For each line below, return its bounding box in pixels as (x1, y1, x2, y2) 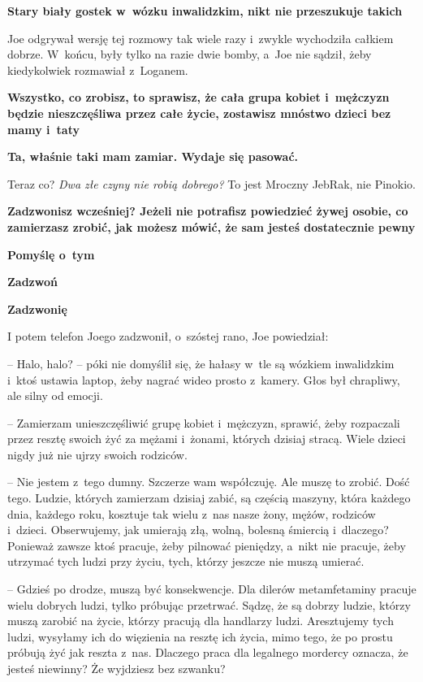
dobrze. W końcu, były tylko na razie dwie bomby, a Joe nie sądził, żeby (7, 46, 372, 63)
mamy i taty (7, 120, 80, 137)
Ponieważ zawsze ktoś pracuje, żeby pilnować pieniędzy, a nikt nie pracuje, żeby (7, 536, 406, 554)
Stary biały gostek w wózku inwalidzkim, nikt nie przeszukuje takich (7, 2, 403, 19)
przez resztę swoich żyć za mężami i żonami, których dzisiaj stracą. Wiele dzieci (7, 430, 406, 447)
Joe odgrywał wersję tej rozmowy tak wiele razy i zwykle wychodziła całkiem (7, 29, 394, 46)
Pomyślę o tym (7, 245, 95, 263)
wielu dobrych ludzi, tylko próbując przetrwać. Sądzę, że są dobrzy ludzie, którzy (7, 596, 411, 613)
